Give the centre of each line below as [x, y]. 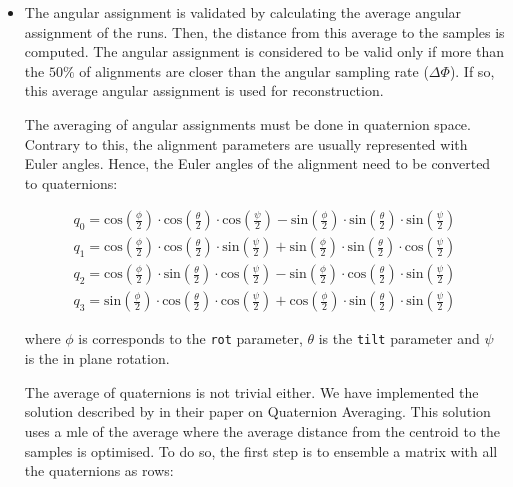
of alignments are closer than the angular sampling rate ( [254, 70]
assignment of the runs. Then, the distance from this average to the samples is [264, 31]
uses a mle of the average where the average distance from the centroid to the [262, 430]
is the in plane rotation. [97, 358]
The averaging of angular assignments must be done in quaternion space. [247, 123]
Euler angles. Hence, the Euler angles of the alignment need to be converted [257, 163]
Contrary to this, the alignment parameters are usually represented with [246, 143]
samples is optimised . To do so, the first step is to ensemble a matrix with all [261, 450]
